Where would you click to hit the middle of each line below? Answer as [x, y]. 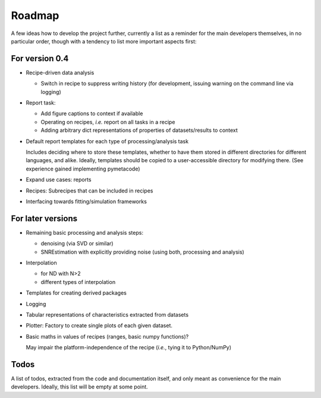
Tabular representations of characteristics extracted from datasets [107, 314]
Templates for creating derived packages [76, 293]
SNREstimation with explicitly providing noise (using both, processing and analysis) [143, 252]
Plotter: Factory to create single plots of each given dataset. [99, 326]
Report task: [41, 103]
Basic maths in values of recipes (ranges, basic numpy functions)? [107, 336]
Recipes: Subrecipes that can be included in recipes [89, 191]
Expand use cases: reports [59, 180]
